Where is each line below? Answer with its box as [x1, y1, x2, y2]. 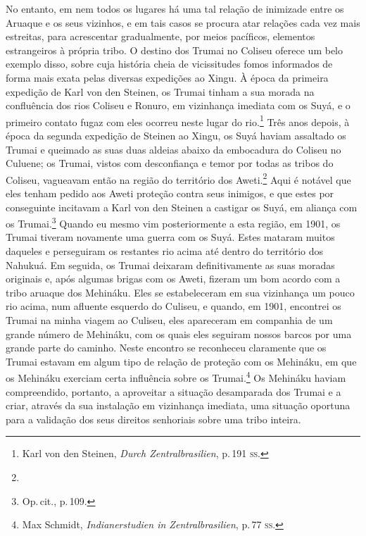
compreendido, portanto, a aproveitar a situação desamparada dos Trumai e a [6, 384, 341, 399]
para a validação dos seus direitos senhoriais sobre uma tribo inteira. [6, 411, 301, 426]
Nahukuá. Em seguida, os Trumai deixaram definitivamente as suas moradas [6, 257, 335, 272]
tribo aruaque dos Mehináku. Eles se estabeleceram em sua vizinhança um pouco [6, 285, 355, 299]
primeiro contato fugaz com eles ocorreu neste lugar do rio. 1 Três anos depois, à [6, 112, 350, 129]
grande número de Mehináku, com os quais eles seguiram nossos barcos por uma [6, 326, 352, 341]
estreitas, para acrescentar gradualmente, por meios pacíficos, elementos [6, 29, 315, 44]
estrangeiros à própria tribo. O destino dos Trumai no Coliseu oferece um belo [6, 42, 343, 57]
